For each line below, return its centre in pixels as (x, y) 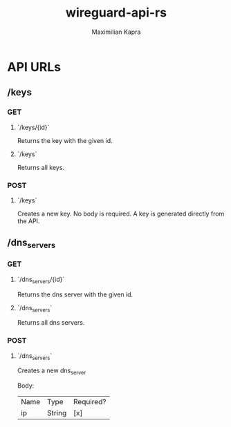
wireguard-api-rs (116, 13)
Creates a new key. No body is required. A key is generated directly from (121, 213)
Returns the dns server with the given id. (75, 294)
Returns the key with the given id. (65, 140)
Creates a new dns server (52, 371)
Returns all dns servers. (51, 323)
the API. (28, 221)
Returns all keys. (40, 167)
